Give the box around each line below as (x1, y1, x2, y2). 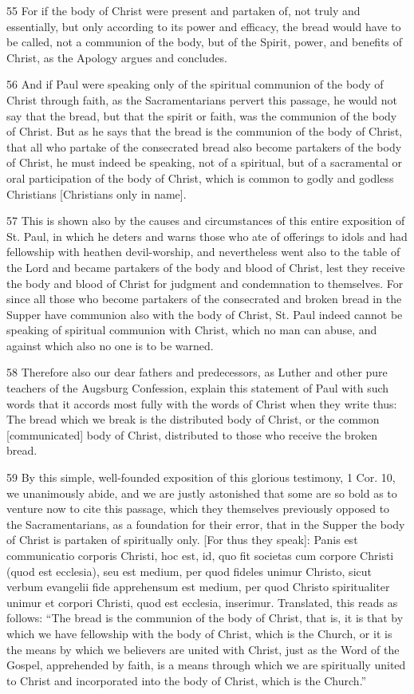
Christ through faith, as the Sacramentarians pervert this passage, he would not (6, 91, 397, 108)
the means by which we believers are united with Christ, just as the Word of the (6, 641, 400, 657)
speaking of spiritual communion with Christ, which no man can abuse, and (6, 321, 377, 338)
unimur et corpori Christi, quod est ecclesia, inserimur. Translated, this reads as (6, 593, 398, 610)
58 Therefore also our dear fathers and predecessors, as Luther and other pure (6, 364, 388, 381)
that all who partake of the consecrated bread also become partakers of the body (6, 138, 402, 155)
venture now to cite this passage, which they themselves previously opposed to (6, 500, 390, 517)
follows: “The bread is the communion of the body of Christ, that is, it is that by (6, 609, 404, 626)
